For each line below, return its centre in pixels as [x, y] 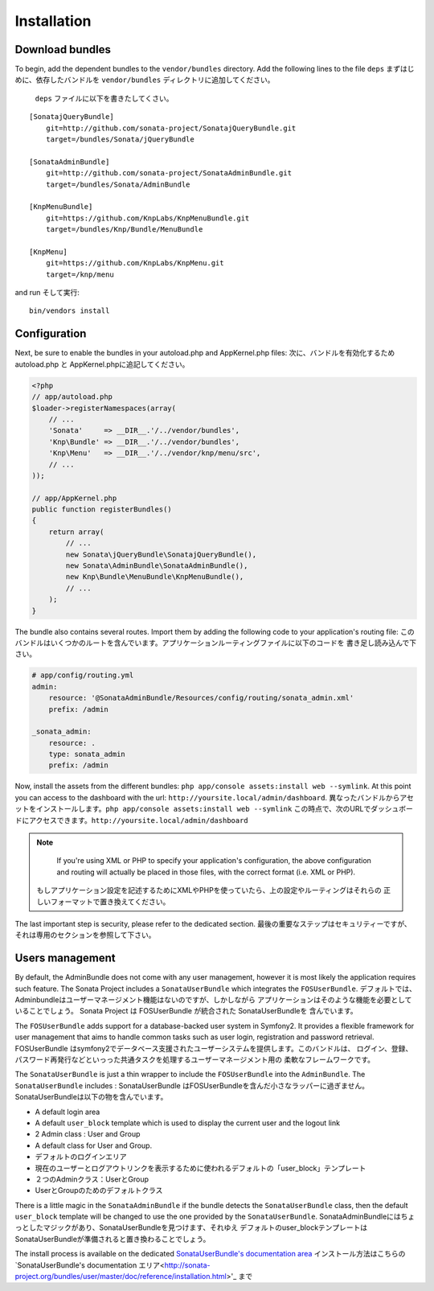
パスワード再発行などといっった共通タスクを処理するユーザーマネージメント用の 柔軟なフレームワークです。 [195, 1059]
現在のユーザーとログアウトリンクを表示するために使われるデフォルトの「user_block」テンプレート [201, 1168]
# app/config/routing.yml [83, 675]
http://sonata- [187, 1265]
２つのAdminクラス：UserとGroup [92, 1179]
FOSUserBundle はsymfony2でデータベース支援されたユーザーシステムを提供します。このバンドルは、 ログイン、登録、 [214, 1048]
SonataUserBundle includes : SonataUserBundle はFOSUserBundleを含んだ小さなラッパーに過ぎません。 [192, 1085]
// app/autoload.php [72, 397]
